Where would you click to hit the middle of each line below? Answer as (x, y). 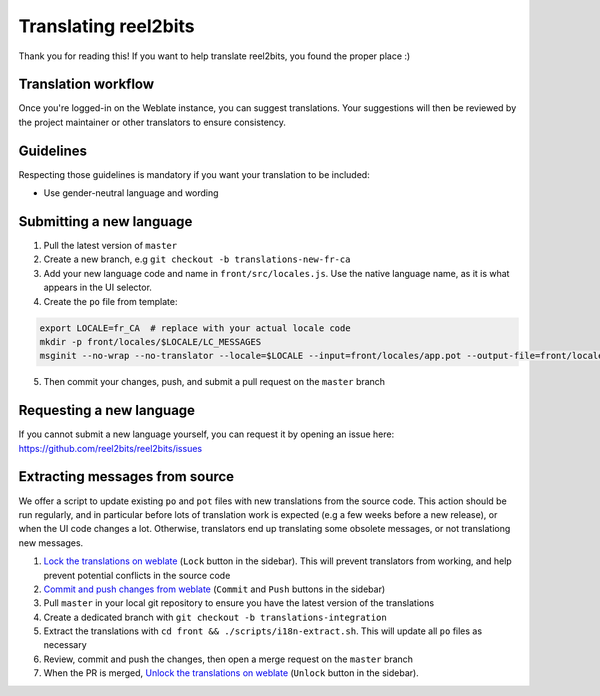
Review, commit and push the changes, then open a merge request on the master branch (228, 659)
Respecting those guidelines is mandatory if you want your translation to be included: (194, 174)
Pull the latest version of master (110, 246)
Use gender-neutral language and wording (131, 193)
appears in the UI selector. (97, 287)
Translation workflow (86, 84)
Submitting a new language (105, 221)
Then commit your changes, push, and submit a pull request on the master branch (214, 382)
